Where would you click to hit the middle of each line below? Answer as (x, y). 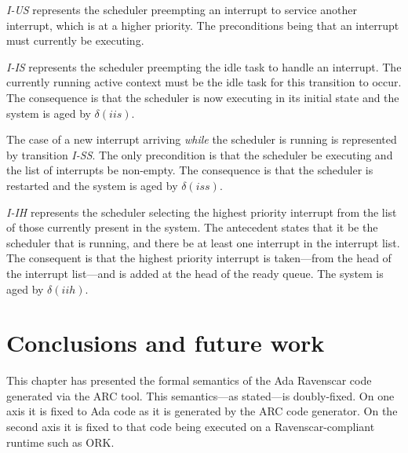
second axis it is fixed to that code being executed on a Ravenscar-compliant (191, 426)
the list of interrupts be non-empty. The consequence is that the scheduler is (190, 170)
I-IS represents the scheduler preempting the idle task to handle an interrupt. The (204, 66)
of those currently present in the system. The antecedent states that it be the (192, 227)
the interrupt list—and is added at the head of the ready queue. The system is (195, 273)
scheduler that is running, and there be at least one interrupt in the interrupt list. (203, 242)
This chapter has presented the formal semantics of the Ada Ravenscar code (189, 380)
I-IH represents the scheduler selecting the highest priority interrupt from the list (202, 212)
